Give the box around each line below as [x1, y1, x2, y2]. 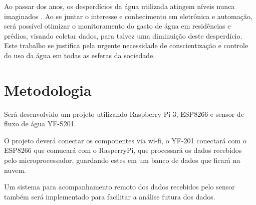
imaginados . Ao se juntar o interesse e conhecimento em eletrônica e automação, [4, 11, 252, 21]
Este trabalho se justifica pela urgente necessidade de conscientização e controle [4, 40, 248, 51]
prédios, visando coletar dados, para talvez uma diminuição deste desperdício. [4, 30, 242, 41]
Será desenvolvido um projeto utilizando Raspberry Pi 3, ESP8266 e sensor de [4, 108, 244, 119]
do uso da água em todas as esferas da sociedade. [4, 50, 155, 60]
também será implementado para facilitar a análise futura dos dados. [4, 191, 215, 201]
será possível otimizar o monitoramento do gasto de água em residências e [4, 21, 231, 31]
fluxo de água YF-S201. [4, 118, 76, 129]
